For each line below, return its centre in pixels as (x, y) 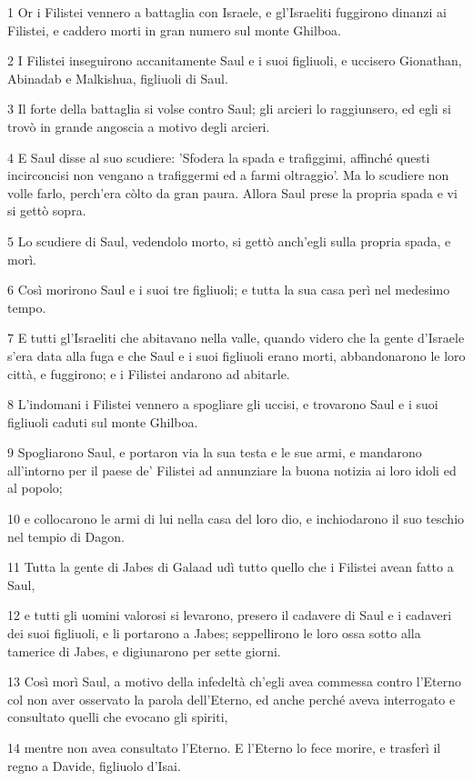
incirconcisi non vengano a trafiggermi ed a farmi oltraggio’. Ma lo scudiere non (228, 175)
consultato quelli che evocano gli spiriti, (118, 717)
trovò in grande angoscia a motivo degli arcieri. (139, 126)
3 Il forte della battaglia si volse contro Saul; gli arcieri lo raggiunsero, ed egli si (229, 109)
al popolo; (35, 488)
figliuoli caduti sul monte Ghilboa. (103, 421)
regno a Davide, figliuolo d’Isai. (94, 765)
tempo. (27, 307)
